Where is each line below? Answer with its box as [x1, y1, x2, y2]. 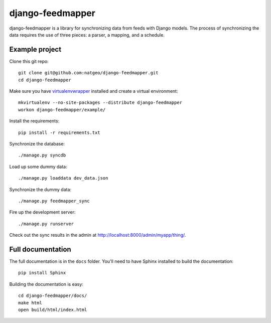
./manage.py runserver [18, 221, 74, 227]
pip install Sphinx [18, 270, 66, 276]
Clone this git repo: [9, 58, 49, 64]
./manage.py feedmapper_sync [18, 198, 90, 204]
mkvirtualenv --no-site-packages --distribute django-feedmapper [18, 100, 183, 105]
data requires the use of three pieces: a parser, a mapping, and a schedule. [9, 32, 165, 38]
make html [18, 300, 42, 305]
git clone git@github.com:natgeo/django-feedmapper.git [18, 70, 159, 76]
